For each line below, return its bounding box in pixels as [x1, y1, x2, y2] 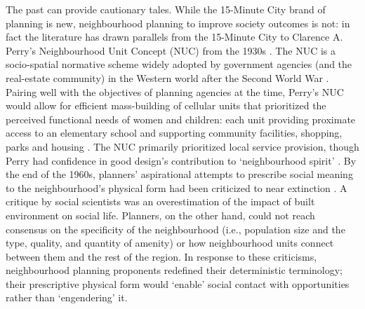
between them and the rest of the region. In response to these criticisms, [6, 249, 317, 263]
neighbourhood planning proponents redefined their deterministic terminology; [6, 263, 343, 277]
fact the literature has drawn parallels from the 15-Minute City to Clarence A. [6, 29, 343, 44]
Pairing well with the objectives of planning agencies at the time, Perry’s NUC [6, 84, 344, 99]
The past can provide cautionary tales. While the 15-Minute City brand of [6, 2, 326, 16]
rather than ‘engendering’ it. [6, 290, 128, 305]
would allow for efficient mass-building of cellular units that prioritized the [6, 98, 326, 113]
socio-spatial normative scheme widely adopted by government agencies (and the [6, 57, 352, 71]
